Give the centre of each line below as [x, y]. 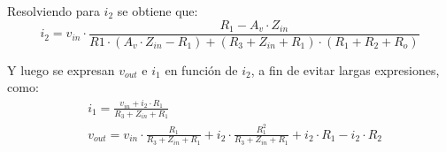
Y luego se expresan [61, 69]
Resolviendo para [54, 11]
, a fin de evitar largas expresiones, [345, 69]
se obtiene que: [158, 11]
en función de [201, 69]
